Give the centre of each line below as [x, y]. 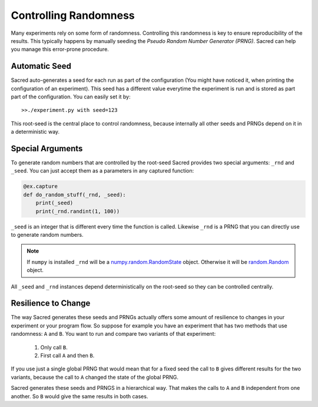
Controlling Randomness [73, 15]
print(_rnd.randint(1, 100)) [78, 211]
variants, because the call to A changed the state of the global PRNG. [95, 377]
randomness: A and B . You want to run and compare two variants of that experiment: [113, 334]
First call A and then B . [67, 356]
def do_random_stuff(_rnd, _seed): [74, 195]
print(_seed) [54, 203]
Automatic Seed [41, 66]
